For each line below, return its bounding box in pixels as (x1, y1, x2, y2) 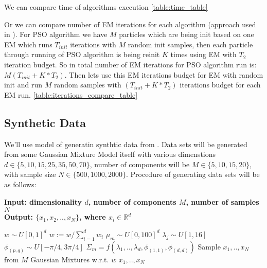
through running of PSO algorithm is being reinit (4, 49, 160, 60)
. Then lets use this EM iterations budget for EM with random (64, 69, 263, 80)
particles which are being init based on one (119, 29, 254, 40)
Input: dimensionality (4, 196, 82, 207)
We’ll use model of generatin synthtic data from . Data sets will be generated (4, 138, 247, 149)
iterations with (70, 39, 116, 49)
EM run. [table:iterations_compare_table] (4, 89, 138, 100)
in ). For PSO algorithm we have (4, 29, 108, 40)
